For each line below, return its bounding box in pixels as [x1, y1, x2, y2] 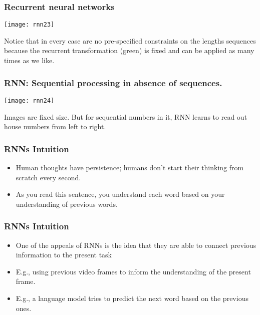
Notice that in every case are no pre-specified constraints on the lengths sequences [4, 35, 256, 46]
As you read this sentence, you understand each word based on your [16, 189, 225, 199]
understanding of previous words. [16, 198, 118, 209]
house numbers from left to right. [4, 121, 106, 132]
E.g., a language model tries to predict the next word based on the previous [16, 292, 248, 303]
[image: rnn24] [4, 97, 55, 104]
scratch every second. [16, 172, 81, 182]
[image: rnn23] [4, 21, 55, 29]
